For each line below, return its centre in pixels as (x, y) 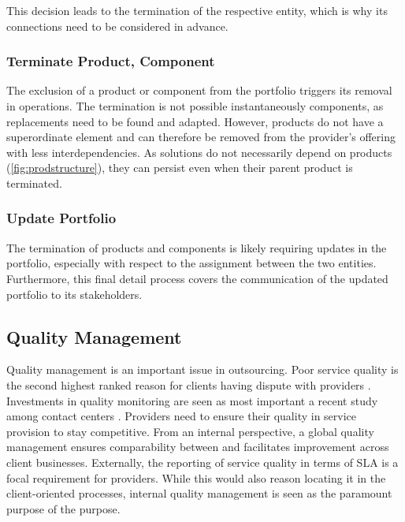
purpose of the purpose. (63, 508)
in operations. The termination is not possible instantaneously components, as (195, 106)
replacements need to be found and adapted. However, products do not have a (195, 121)
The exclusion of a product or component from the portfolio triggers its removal (199, 90)
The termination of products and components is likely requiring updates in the (197, 247)
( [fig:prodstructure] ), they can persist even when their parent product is (180, 168)
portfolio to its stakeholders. (74, 294)
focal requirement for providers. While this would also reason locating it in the (196, 477)
